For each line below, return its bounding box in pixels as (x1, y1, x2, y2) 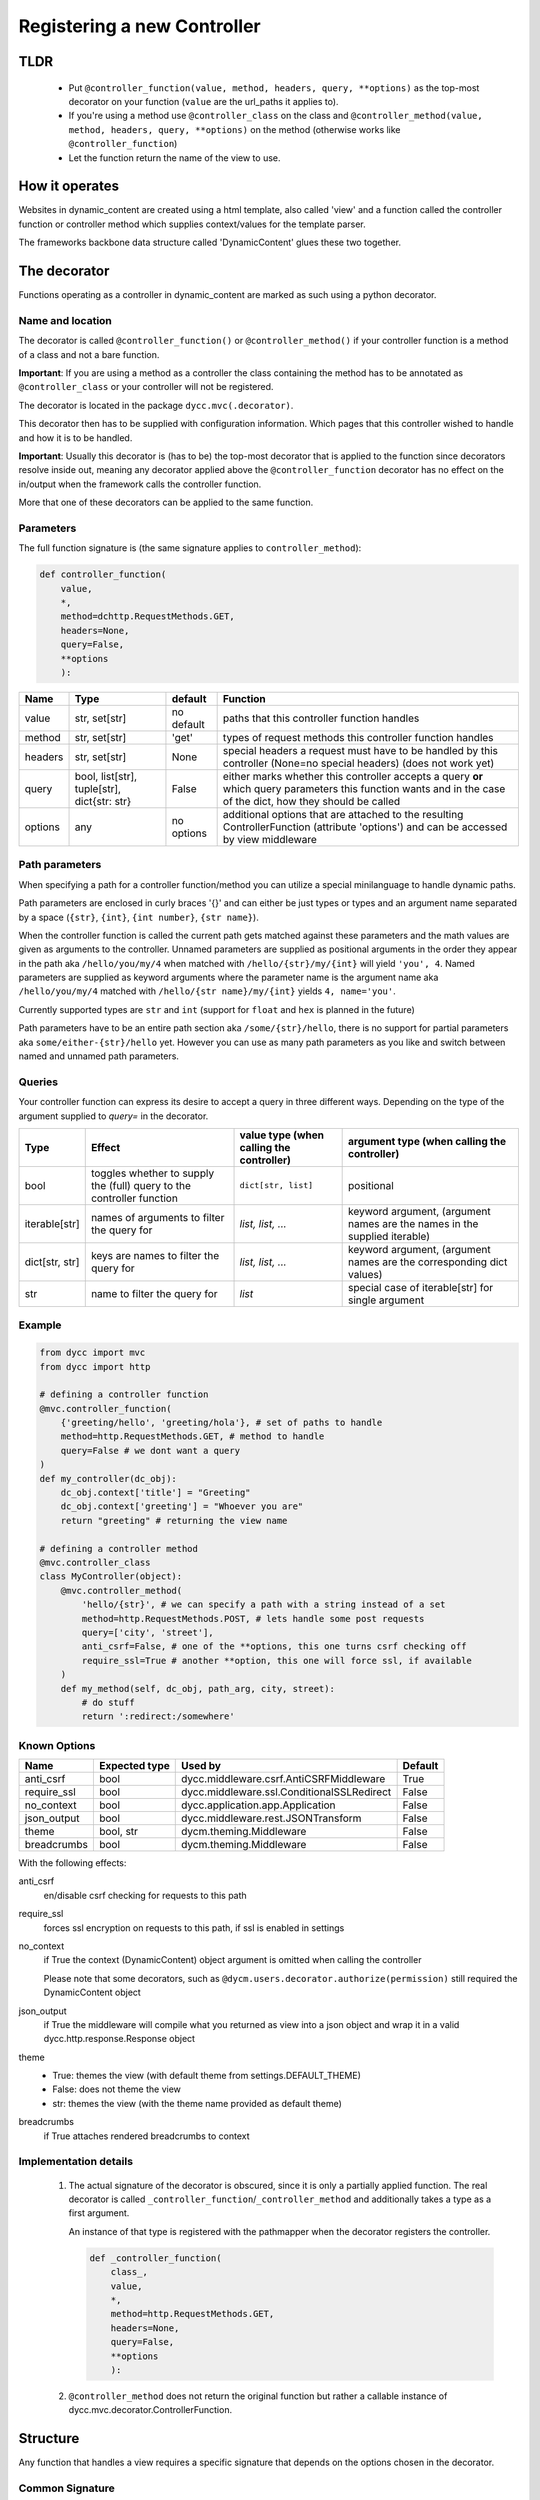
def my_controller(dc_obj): (39, 1473, 177, 1484)
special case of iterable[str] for (348, 1280, 494, 1294)
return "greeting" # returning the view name (60, 1515, 288, 1526)
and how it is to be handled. (18, 431, 133, 444)
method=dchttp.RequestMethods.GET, (60, 611, 235, 622)
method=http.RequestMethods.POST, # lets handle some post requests (81, 1613, 425, 1624)
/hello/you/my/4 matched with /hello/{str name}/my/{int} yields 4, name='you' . (18, 985, 397, 997)
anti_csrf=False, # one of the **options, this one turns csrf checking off (81, 1641, 467, 1652)
